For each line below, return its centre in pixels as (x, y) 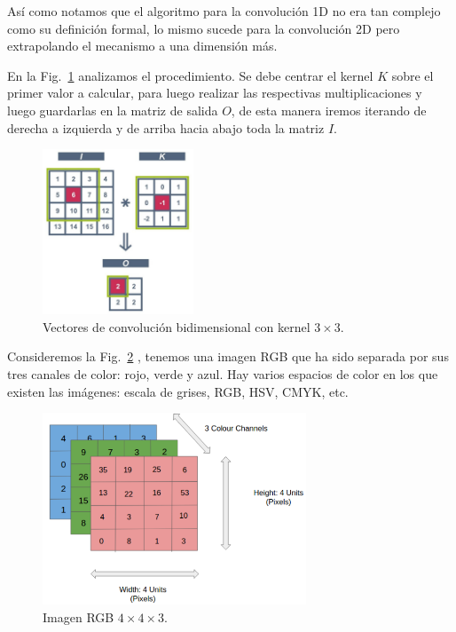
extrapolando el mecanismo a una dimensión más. (142, 46)
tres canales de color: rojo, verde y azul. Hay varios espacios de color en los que (223, 374)
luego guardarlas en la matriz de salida (113, 110)
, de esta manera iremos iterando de (329, 110)
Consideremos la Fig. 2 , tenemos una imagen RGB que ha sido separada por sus (228, 356)
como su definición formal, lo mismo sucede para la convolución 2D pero (204, 28)
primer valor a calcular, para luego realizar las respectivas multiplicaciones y (215, 93)
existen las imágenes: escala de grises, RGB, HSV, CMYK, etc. (178, 391)
